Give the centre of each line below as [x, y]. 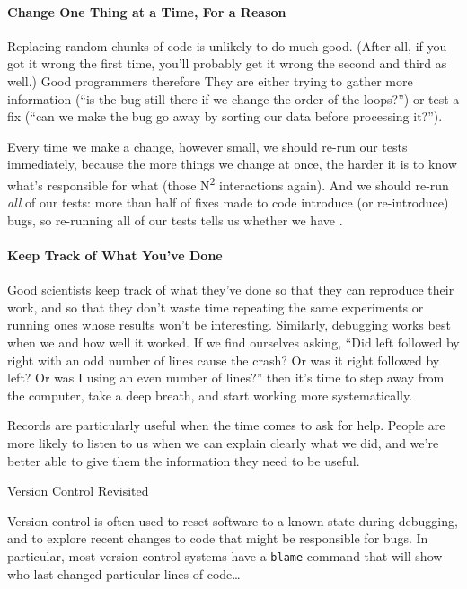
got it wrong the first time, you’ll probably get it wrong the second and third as [227, 63]
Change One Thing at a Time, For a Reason [147, 11]
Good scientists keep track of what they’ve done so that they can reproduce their [231, 290]
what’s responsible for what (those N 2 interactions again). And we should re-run [228, 183]
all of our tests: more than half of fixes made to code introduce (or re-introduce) [228, 202]
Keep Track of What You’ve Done [115, 255]
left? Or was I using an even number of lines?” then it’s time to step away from [226, 378]
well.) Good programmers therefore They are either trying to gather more [210, 80]
